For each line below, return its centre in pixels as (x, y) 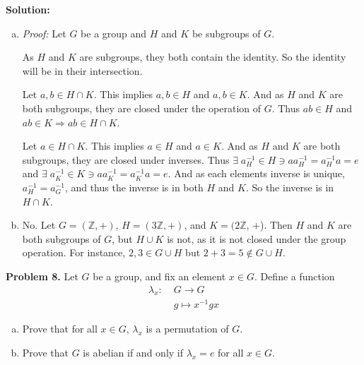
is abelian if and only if (133, 353)
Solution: (28, 9)
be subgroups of (226, 33)
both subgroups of (61, 238)
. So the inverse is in (290, 187)
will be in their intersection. (82, 70)
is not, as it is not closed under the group (257, 238)
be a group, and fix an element (159, 276)
